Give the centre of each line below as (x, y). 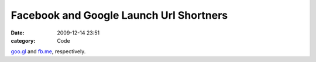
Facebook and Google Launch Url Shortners (119, 15)
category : (23, 40)
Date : (18, 33)
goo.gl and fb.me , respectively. (48, 51)
